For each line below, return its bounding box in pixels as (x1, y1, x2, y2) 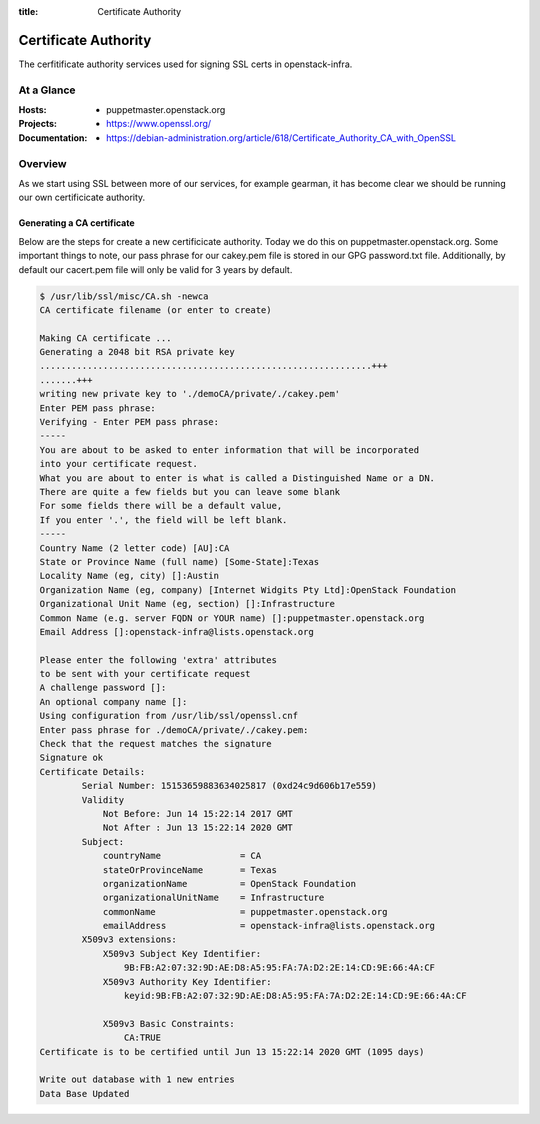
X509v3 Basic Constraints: (102, 1018, 235, 1029)
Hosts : (18, 104, 47, 116)
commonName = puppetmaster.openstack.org (102, 906, 388, 917)
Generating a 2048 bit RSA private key (39, 346, 235, 358)
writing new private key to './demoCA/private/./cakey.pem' (39, 388, 341, 400)
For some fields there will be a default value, (39, 500, 283, 512)
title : (18, 6, 39, 17)
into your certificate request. (39, 458, 199, 470)
